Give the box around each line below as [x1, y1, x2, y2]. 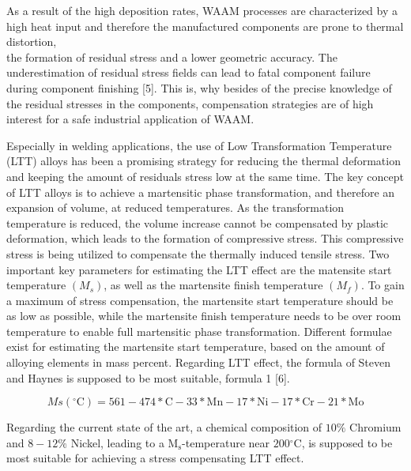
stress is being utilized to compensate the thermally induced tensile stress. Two [6, 245, 390, 262]
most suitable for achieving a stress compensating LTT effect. [6, 450, 304, 466]
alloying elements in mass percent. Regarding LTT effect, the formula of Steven [6, 354, 391, 371]
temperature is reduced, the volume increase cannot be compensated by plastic [6, 214, 389, 231]
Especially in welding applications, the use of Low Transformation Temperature [6, 137, 392, 153]
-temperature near [182, 434, 270, 450]
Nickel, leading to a [70, 434, 164, 450]
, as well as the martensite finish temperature [104, 277, 323, 293]
